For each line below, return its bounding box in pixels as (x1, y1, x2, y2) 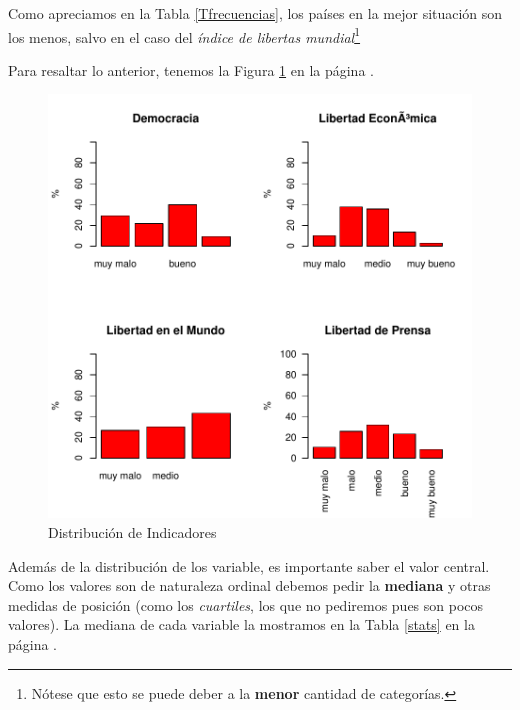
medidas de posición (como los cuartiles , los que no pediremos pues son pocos (8, 594, 484, 615)
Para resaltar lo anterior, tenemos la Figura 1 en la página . (8, 59, 374, 80)
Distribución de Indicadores (48, 522, 217, 543)
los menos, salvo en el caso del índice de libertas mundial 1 (8, 23, 361, 47)
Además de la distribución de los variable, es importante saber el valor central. (8, 555, 490, 576)
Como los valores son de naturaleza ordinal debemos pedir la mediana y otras (8, 575, 491, 596)
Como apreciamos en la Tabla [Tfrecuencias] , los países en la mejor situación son (8, 3, 503, 23)
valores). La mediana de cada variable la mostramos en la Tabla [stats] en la (8, 614, 475, 635)
